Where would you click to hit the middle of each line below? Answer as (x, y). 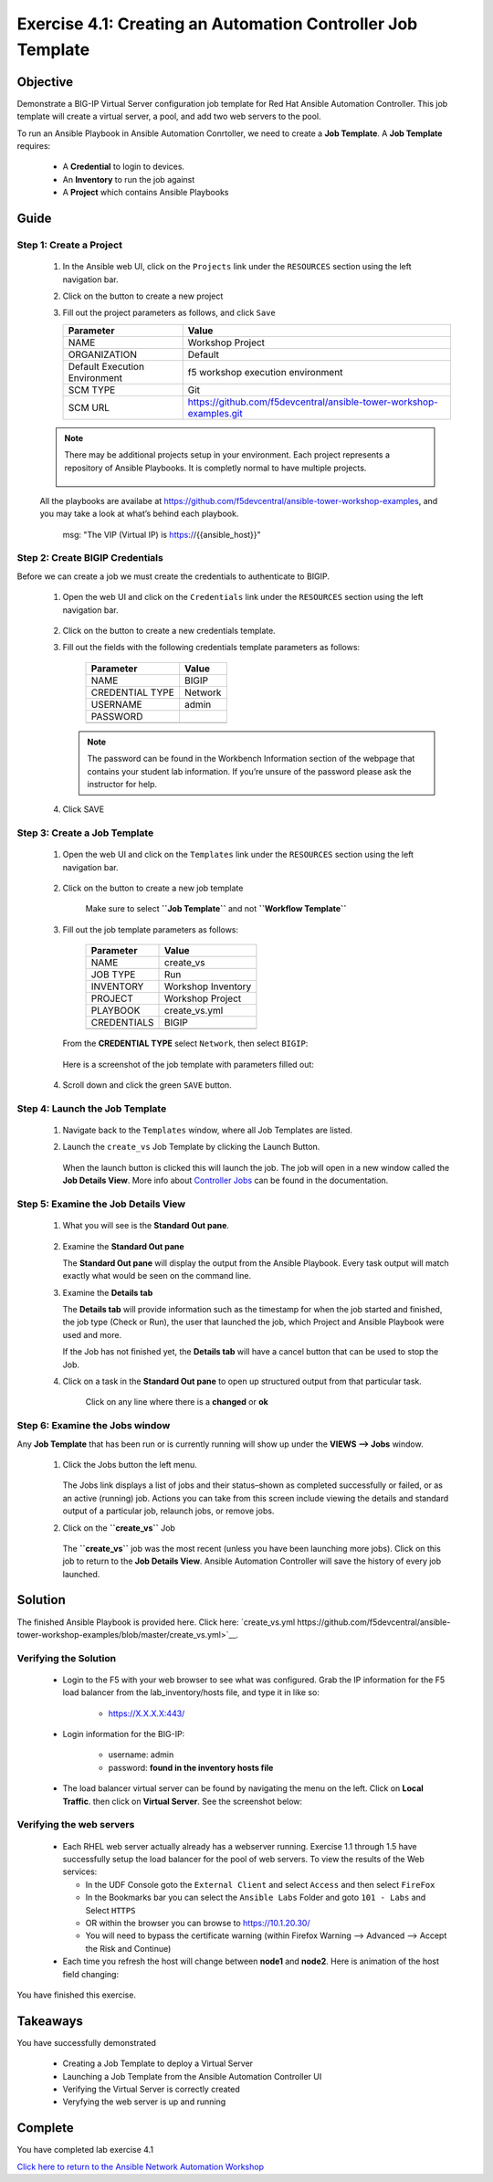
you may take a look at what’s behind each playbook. (139, 514)
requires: (34, 146)
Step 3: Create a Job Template (85, 833)
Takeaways (50, 2021)
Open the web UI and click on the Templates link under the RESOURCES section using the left (238, 855)
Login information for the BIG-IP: (124, 1734)
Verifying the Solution (67, 1658)
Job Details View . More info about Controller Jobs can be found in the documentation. (226, 1181)
